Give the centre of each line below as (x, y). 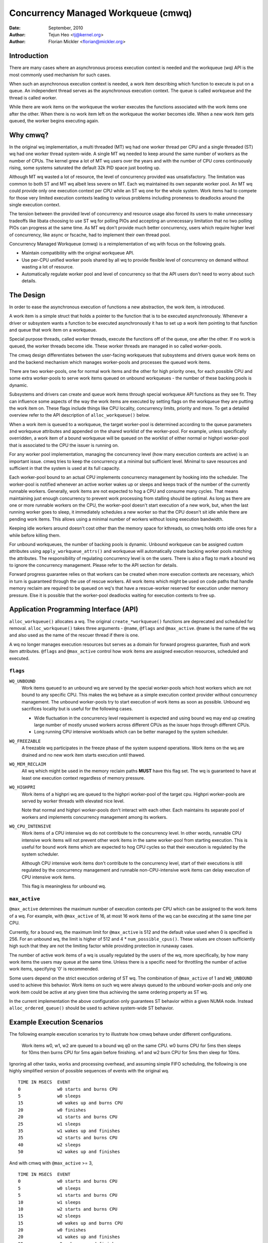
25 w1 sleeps (50, 1124)
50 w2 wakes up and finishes (69, 1152)
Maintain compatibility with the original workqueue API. (78, 253)
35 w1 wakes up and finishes (69, 1131)
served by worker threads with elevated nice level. (73, 801)
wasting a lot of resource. (48, 267)
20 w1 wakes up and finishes (69, 1237)
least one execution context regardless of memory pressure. (83, 778)
